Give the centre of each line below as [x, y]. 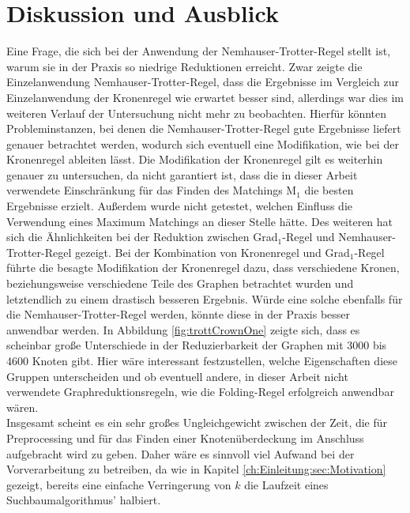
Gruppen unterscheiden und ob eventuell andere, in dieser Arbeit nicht [177, 376]
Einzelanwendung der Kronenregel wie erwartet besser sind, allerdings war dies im [205, 97]
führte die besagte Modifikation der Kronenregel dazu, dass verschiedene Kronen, [203, 268]
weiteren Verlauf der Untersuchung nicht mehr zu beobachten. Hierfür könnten [197, 113]
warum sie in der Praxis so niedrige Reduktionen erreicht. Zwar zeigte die [184, 66]
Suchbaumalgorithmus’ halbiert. [84, 500]
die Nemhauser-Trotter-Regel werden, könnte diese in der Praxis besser [179, 314]
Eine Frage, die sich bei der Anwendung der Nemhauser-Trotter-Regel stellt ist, [199, 51]
